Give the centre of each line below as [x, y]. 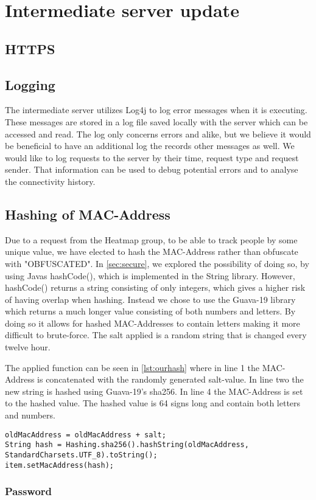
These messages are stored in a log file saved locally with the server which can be [156, 121]
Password [29, 491]
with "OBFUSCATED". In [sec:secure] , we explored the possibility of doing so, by [157, 263]
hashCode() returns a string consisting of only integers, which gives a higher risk [155, 287]
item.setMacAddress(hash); [59, 465]
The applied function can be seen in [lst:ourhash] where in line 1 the [132, 367]
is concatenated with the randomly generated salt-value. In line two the [170, 379]
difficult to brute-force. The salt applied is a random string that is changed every [156, 335]
